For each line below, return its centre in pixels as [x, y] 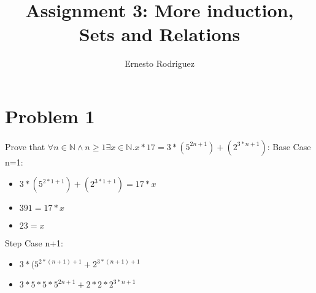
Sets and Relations [160, 34]
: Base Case [289, 146]
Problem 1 [50, 116]
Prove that [25, 146]
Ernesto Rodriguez [160, 63]
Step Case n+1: [34, 243]
